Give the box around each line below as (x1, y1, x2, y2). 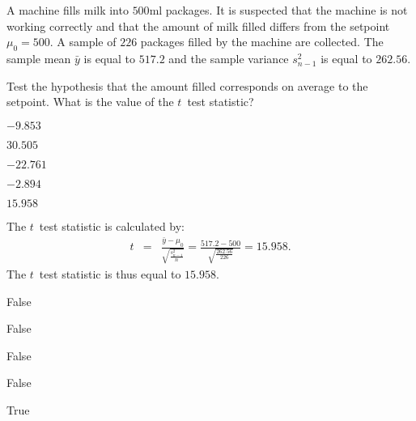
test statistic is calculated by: (39, 217, 185, 234)
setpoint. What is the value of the (6, 93, 174, 110)
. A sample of (49, 33, 117, 50)
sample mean (6, 49, 71, 66)
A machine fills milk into (6, 2, 129, 18)
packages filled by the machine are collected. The (140, 33, 384, 50)
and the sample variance (168, 49, 289, 66)
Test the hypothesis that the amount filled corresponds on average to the (6, 77, 368, 94)
